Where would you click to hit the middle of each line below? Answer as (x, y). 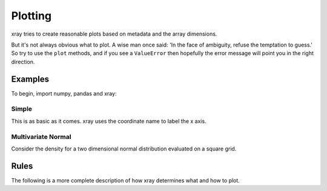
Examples (30, 79)
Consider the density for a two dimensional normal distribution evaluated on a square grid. (124, 149)
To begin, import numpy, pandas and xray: (64, 93)
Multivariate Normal (41, 137)
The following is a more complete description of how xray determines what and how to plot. (126, 180)
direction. (23, 62)
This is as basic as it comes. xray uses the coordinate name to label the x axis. (109, 121)
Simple (22, 109)
